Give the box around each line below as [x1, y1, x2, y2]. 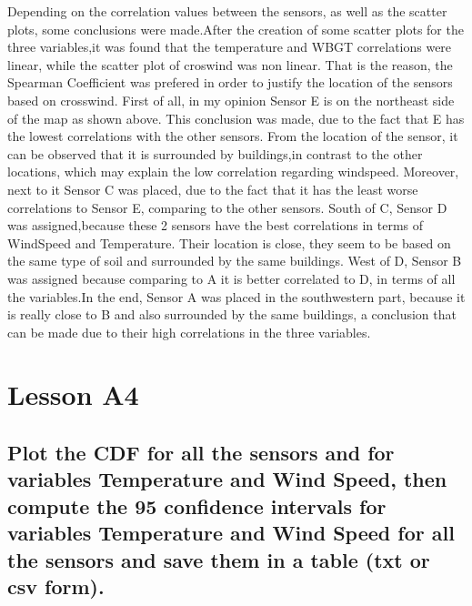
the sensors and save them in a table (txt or [7, 545, 430, 573]
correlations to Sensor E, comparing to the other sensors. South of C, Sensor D [7, 197, 447, 217]
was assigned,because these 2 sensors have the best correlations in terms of [7, 216, 424, 235]
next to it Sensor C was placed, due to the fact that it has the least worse [7, 179, 418, 198]
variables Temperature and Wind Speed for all [7, 519, 455, 547]
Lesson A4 [7, 376, 139, 413]
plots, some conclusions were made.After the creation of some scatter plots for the [7, 19, 464, 38]
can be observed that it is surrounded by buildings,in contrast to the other [7, 144, 423, 163]
